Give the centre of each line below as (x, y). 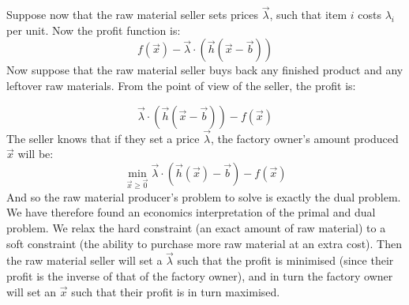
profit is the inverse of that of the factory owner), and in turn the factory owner (200, 275)
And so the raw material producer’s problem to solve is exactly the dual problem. (204, 196)
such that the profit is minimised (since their (285, 260)
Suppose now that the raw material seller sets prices (133, 15)
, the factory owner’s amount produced (304, 138)
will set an (32, 291)
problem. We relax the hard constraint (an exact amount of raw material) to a (196, 227)
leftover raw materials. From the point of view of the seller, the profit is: (181, 85)
